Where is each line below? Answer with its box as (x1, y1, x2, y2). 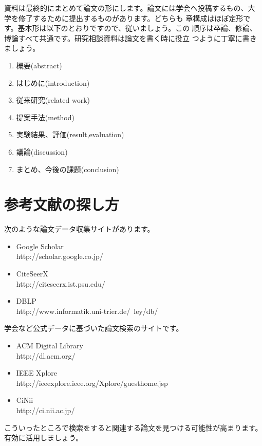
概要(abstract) (16, 60, 62, 70)
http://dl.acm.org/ (16, 350, 76, 361)
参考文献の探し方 (4, 194, 120, 215)
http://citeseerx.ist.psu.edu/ (16, 278, 105, 289)
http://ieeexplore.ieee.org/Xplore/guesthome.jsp (16, 377, 168, 388)
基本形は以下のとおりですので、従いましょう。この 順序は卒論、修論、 (17, 23, 257, 33)
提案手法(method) (16, 112, 74, 122)
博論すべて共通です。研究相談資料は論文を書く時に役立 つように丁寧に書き (4, 32, 257, 43)
